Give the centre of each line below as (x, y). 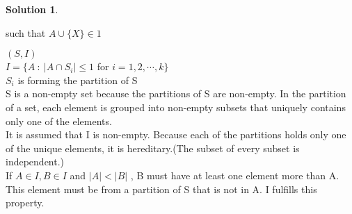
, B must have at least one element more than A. (235, 175)
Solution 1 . (32, 9)
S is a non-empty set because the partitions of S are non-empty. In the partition (176, 93)
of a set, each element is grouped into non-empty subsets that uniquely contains (176, 107)
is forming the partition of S (78, 80)
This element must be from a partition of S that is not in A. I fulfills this (161, 189)
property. (25, 203)
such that (26, 32)
